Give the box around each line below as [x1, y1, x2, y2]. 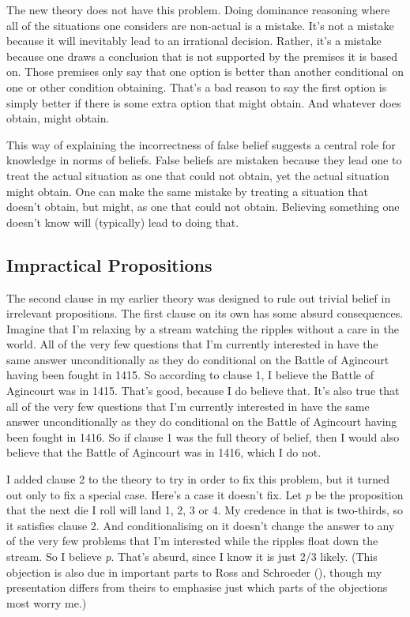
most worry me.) [6, 594, 87, 611]
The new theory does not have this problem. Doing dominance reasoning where [6, 2, 390, 17]
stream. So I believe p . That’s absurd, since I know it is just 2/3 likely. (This [6, 548, 378, 565]
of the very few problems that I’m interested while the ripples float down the [6, 532, 378, 549]
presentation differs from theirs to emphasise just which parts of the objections [6, 579, 388, 596]
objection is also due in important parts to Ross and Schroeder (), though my [6, 563, 382, 580]
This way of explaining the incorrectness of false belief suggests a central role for [6, 136, 396, 152]
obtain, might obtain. [6, 110, 110, 126]
